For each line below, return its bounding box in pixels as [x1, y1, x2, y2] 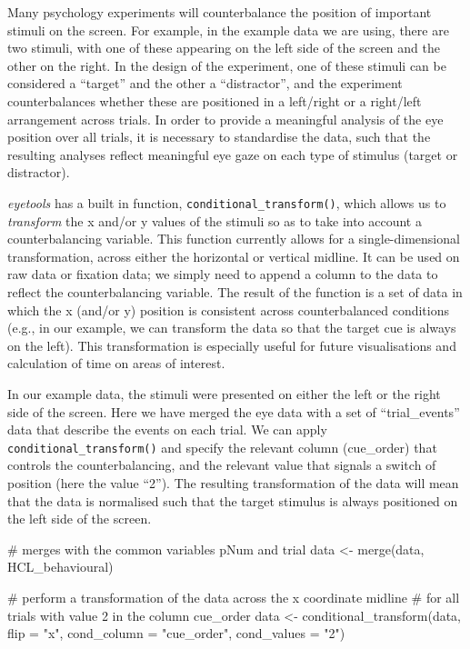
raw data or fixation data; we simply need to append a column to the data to [7, 265, 438, 284]
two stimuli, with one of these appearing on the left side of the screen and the [7, 38, 440, 57]
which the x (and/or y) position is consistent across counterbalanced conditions [7, 300, 449, 319]
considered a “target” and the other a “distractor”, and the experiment [7, 74, 403, 93]
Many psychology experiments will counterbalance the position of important [7, 3, 432, 21]
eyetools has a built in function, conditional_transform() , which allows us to [7, 193, 446, 212]
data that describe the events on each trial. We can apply [7, 420, 327, 439]
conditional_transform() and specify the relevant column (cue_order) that [7, 437, 437, 456]
